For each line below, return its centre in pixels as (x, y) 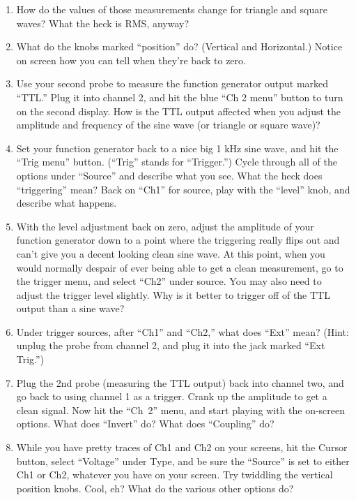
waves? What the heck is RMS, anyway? (103, 23)
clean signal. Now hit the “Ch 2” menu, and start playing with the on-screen (181, 410)
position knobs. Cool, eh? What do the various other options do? (155, 488)
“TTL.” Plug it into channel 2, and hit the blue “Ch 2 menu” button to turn (180, 97)
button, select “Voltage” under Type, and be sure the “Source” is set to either (183, 461)
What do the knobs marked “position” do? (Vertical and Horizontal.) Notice (179, 46)
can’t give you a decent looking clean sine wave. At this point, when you (171, 253)
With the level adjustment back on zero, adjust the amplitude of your (165, 226)
